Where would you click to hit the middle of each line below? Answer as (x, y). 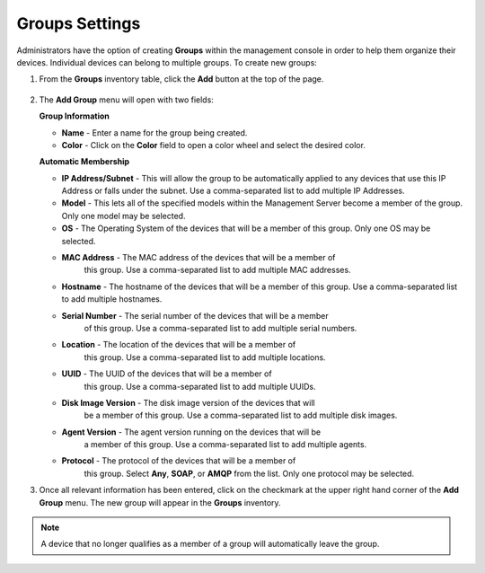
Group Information (74, 116)
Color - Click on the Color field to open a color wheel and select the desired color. (213, 145)
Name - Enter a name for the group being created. (154, 132)
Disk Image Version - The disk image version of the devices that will (188, 402)
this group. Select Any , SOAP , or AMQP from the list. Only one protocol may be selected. (249, 473)
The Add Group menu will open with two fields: (127, 100)
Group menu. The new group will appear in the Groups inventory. (160, 502)
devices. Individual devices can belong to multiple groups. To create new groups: (167, 62)
